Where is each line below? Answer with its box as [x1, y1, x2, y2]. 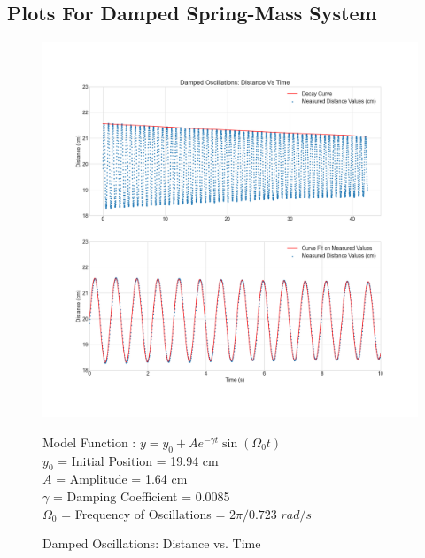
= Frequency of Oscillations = [61, 504, 226, 523]
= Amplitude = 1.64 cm [56, 469, 188, 488]
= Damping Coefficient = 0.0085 [52, 486, 230, 505]
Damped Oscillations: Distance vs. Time [42, 534, 261, 553]
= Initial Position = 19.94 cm [58, 451, 219, 469]
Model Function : [42, 432, 136, 451]
